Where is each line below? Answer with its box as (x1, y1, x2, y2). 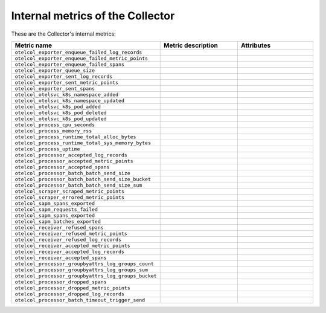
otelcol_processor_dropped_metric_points (14, 285, 130, 291)
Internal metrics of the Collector (11, 9, 175, 22)
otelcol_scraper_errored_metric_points (14, 194, 125, 201)
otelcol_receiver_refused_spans (14, 224, 104, 231)
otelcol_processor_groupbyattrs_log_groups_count (14, 260, 154, 267)
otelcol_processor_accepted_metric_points (14, 158, 133, 164)
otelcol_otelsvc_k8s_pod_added (14, 103, 101, 110)
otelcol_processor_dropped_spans (14, 279, 107, 285)
